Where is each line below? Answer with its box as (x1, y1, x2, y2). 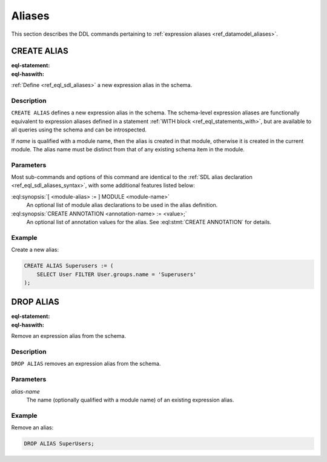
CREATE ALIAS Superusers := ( (24, 262, 114, 269)
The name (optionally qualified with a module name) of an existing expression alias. (26, 396, 234, 403)
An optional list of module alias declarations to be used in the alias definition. (26, 202, 218, 209)
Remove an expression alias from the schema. (11, 332, 127, 340)
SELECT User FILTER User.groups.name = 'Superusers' (36, 271, 197, 278)
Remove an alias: (11, 424, 54, 431)
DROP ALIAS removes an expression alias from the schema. (11, 360, 161, 368)
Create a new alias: (11, 246, 59, 254)
